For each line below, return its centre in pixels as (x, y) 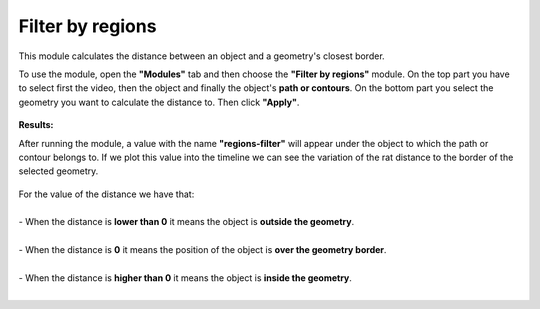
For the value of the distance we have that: (106, 194)
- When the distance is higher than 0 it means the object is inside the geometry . (185, 278)
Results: (36, 125)
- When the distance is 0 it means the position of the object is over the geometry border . (202, 250)
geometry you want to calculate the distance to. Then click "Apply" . (159, 102)
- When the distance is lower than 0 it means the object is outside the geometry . (186, 222)
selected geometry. (58, 171)
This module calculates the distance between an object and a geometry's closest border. (201, 56)
